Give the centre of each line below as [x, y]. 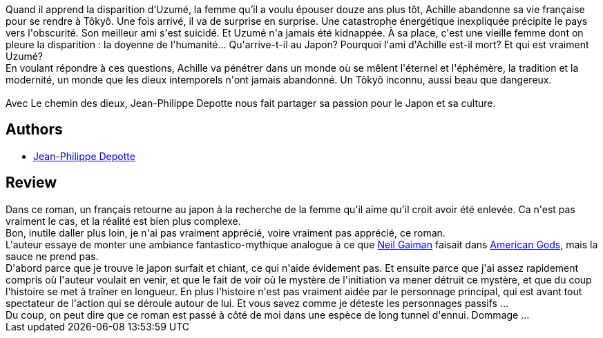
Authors [34, 130]
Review [31, 183]
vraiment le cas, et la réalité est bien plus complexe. [123, 221]
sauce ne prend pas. [52, 256]
